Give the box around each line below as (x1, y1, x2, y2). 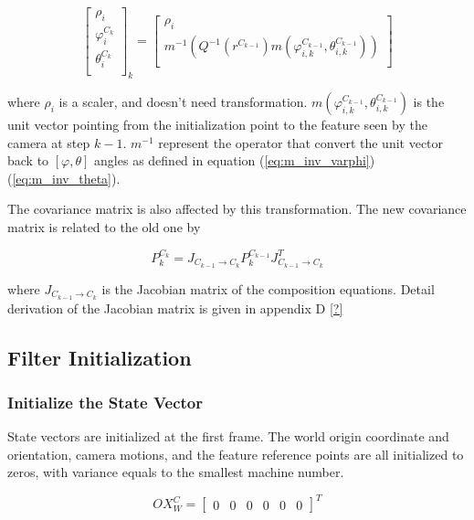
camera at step (7, 133, 90, 152)
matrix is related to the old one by (7, 217, 201, 236)
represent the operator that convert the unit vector (158, 133, 444, 152)
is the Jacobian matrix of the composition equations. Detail (101, 279, 435, 298)
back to (7, 151, 49, 170)
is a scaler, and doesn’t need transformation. (58, 92, 308, 111)
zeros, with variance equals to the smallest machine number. (7, 462, 344, 482)
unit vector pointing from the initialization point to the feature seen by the (7, 115, 427, 134)
